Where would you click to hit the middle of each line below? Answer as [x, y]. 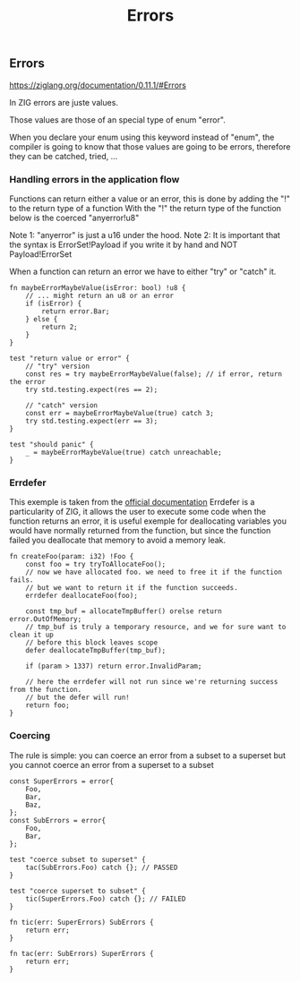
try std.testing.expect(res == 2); [92, 389]
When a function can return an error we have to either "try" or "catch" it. [143, 271]
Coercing [30, 736]
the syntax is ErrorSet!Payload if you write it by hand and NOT [124, 244]
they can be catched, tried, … [64, 156]
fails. [21, 580]
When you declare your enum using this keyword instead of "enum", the [142, 137]
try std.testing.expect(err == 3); [92, 421]
